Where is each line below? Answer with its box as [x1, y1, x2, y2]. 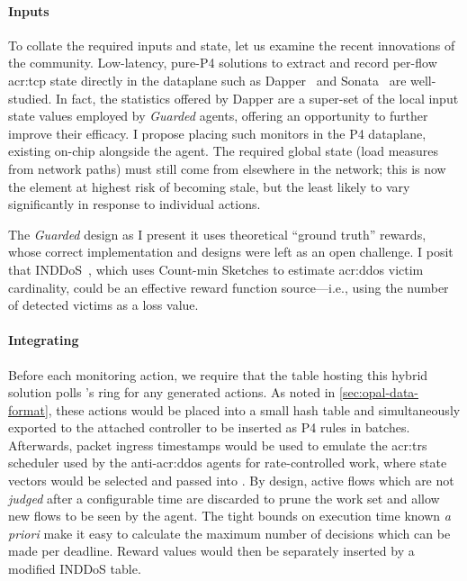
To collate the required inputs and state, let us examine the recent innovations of [8, 35, 455, 54]
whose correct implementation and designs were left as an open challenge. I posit [8, 242, 454, 261]
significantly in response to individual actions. [8, 195, 261, 213]
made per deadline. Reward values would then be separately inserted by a [8, 541, 415, 560]
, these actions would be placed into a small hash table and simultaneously [48, 400, 461, 419]
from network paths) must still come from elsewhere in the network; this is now [8, 159, 446, 177]
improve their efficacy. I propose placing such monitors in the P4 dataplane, [8, 123, 427, 142]
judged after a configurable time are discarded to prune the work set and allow [8, 488, 440, 507]
